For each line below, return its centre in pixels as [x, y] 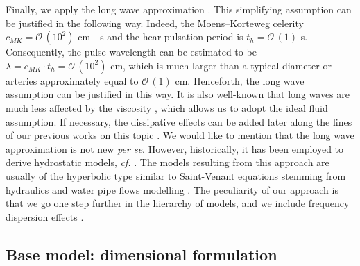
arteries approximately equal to [72, 80]
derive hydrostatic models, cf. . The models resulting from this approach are [168, 162]
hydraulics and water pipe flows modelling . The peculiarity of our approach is [172, 189]
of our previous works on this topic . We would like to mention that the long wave [180, 135]
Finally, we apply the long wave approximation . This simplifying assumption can [179, 9]
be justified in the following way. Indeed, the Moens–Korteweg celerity [155, 23]
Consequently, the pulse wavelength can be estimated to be [131, 52]
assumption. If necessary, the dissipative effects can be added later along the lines [179, 121]
